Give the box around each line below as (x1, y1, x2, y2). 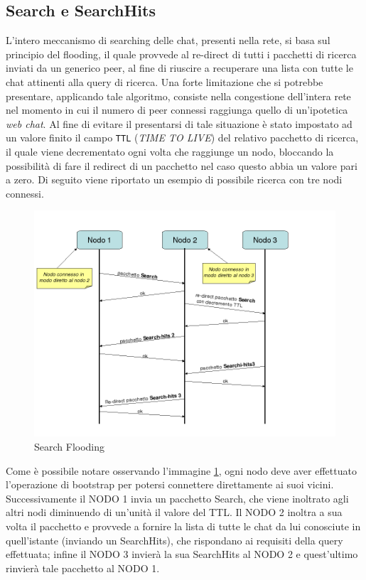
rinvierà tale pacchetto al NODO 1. (6, 560, 160, 575)
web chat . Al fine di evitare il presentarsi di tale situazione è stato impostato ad (6, 116, 352, 131)
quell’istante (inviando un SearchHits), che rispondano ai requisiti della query (6, 532, 343, 547)
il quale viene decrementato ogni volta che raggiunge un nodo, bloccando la (6, 144, 334, 159)
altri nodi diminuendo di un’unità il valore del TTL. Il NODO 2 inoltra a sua (6, 505, 343, 520)
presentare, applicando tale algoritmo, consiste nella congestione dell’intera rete (6, 88, 351, 103)
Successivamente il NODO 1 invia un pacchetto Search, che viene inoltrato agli (6, 490, 349, 505)
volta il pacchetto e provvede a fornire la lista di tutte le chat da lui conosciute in (6, 518, 361, 533)
